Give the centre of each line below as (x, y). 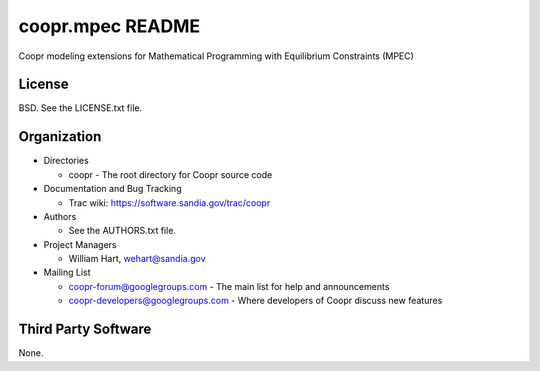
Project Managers (80, 244)
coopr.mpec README (109, 26)
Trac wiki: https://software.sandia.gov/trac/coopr (169, 202)
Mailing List (67, 272)
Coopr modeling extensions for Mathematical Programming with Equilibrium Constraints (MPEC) (216, 56)
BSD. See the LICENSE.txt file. (80, 108)
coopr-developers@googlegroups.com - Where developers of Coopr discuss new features (255, 301)
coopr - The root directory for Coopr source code (170, 174)
